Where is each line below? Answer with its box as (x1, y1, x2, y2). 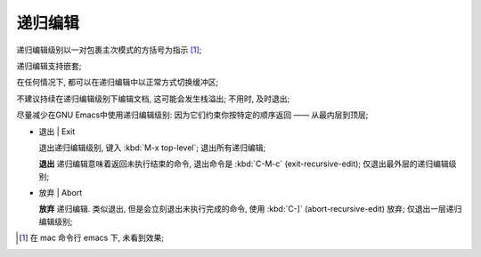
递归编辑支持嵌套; (16, 60, 82, 71)
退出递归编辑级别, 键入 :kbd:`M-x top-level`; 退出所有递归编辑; (38, 142, 266, 153)
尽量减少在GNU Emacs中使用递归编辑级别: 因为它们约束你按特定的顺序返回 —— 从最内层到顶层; (16, 109, 369, 120)
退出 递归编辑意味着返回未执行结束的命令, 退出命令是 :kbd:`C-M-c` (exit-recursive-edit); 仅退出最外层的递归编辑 (38, 158, 449, 169)
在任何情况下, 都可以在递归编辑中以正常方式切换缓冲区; (16, 76, 219, 88)
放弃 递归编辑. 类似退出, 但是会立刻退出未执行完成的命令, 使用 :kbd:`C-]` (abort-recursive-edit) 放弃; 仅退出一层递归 (38, 204, 462, 214)
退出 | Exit (38, 125, 76, 137)
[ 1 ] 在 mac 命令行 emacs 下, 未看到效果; (19, 232, 165, 244)
